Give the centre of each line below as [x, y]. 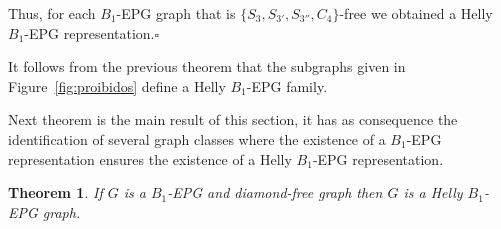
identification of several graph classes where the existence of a [197, 138]
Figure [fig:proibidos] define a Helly [117, 85]
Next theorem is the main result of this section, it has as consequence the [233, 119]
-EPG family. [287, 85]
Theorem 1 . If [55, 192]
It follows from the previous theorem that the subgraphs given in [207, 66]
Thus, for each [52, 13]
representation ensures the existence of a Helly [150, 158]
